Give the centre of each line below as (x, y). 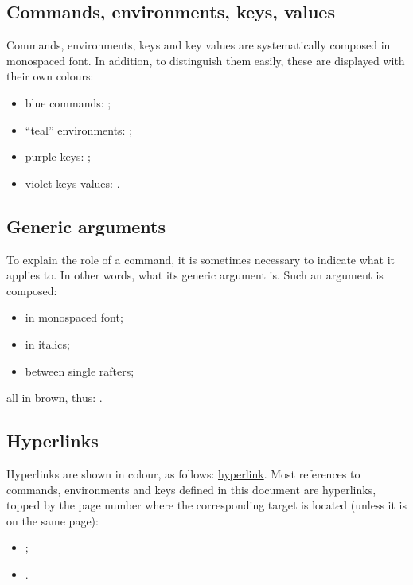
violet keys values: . (72, 183)
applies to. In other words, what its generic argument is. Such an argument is (195, 275)
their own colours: (50, 76)
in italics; (47, 343)
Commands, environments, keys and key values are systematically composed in (199, 45)
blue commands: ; (68, 102)
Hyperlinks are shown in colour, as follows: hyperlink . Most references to (183, 473)
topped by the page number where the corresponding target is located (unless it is (207, 505)
